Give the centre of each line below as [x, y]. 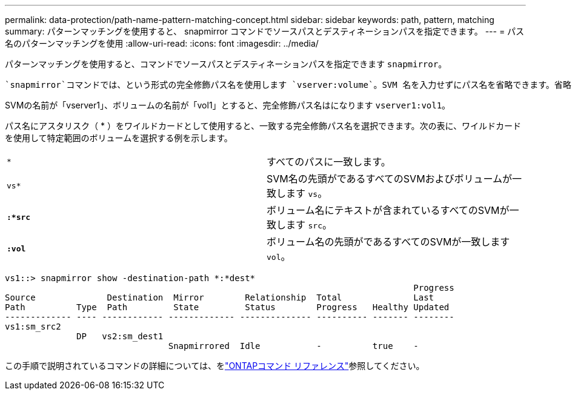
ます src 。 [309, 225]
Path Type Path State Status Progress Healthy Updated [227, 307]
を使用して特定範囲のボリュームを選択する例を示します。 [119, 138]
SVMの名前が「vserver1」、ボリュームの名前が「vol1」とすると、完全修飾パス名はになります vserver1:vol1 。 [228, 105]
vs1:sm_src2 [33, 327]
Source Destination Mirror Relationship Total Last [220, 297]
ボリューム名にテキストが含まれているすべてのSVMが [388, 210]
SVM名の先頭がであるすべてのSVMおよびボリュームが [390, 179]
